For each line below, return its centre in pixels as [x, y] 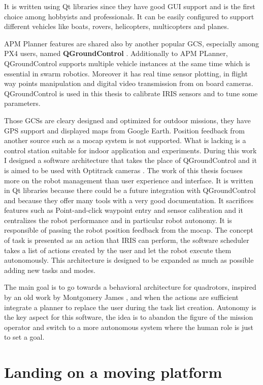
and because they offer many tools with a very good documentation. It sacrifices [129, 200]
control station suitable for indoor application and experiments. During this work [130, 150]
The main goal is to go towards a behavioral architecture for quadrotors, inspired [130, 287]
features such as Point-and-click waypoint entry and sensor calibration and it [124, 210]
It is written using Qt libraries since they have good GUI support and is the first [130, 6]
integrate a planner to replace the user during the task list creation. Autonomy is [130, 307]
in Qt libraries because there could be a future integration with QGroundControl [130, 190]
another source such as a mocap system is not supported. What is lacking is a [125, 140]
